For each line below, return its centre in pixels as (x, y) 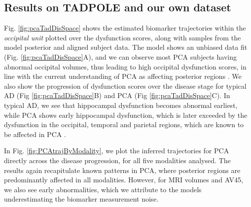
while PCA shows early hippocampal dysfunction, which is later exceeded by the (126, 115)
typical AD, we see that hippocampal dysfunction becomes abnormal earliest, (121, 105)
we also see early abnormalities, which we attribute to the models (103, 189)
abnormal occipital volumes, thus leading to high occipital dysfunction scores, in (125, 66)
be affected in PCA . (35, 134)
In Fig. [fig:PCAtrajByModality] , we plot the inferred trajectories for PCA (117, 151)
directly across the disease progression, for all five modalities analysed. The (117, 160)
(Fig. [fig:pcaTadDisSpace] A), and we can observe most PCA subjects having (120, 56)
